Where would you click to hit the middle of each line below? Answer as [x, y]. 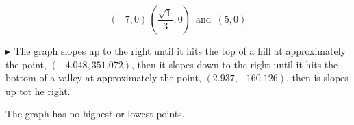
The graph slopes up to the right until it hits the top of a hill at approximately [180, 51]
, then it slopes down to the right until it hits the [235, 64]
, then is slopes [317, 78]
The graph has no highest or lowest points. [95, 114]
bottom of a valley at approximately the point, [103, 78]
